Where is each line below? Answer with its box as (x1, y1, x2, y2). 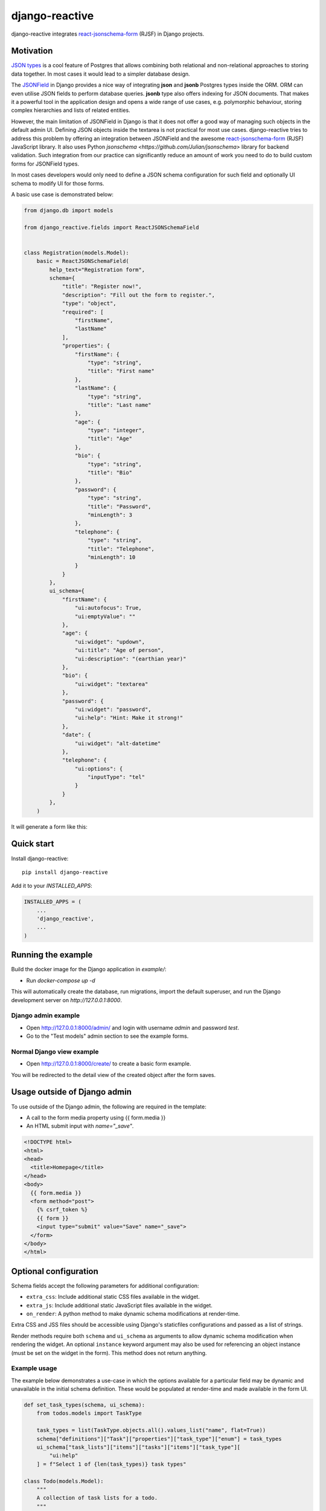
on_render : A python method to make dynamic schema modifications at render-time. (26, 1310, 240, 1318)
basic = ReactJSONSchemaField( (36, 257, 129, 265)
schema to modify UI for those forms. (11, 180, 104, 187)
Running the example (11, 950, 93, 960)
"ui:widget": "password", (74, 706, 152, 713)
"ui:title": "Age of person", (74, 647, 164, 654)
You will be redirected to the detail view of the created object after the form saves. (11, 1071, 216, 1078)
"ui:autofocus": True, (74, 604, 142, 612)
